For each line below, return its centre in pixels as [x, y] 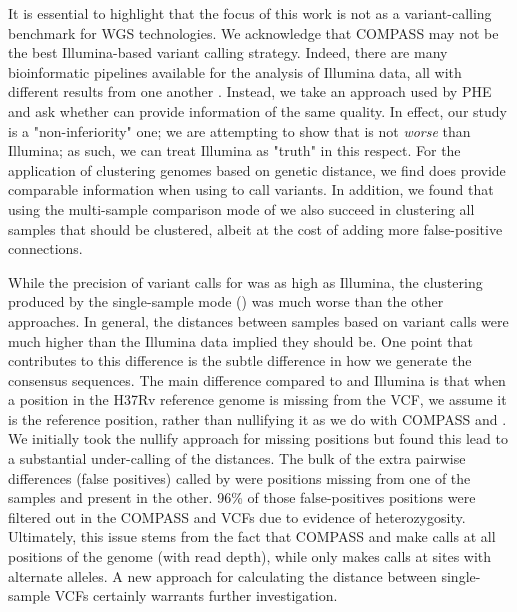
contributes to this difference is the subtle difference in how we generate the [240, 360]
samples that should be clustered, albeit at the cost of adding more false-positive [255, 228]
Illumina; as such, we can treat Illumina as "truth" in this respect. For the [234, 150]
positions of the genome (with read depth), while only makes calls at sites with [250, 556]
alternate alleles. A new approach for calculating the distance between [222, 575]
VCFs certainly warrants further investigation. [196, 595]
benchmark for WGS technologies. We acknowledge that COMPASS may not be [253, 32]
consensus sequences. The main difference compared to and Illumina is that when [257, 379]
